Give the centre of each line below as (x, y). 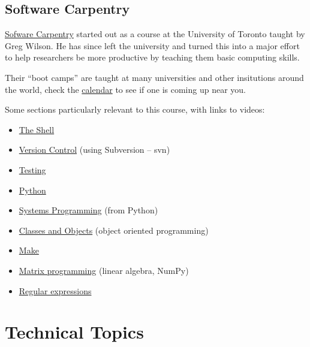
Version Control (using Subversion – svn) (94, 150)
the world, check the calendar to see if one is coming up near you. (125, 89)
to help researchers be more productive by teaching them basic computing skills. (152, 57)
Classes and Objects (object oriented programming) (114, 230)
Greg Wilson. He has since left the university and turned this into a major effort (152, 45)
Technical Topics (74, 332)
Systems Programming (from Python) (88, 210)
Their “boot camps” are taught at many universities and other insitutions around (154, 77)
